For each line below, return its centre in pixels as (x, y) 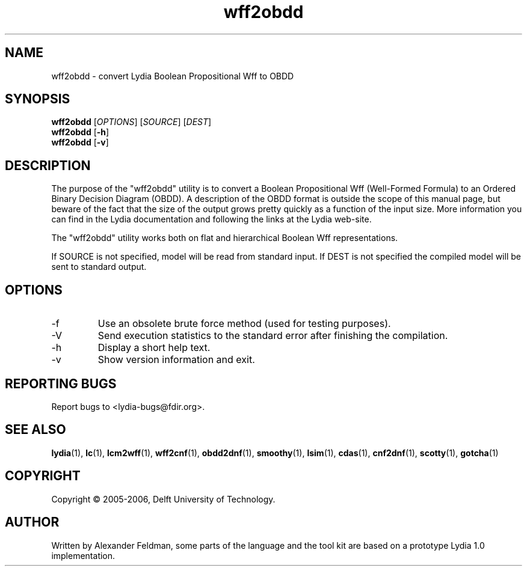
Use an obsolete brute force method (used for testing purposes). (244, 324)
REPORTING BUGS (61, 383)
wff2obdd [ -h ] (80, 132)
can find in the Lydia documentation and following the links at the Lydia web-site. (211, 219)
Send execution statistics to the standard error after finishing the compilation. (273, 336)
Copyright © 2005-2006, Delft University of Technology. (163, 499)
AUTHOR (32, 522)
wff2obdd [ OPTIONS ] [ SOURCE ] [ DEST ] (131, 122)
